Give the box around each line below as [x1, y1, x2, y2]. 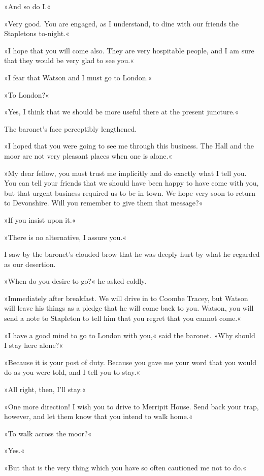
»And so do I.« [4, 1, 51, 11]
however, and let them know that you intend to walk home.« [4, 411, 193, 422]
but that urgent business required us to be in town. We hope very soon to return [4, 187, 255, 198]
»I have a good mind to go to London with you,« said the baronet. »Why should [4, 330, 255, 340]
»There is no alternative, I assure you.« [4, 231, 127, 242]
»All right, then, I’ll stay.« [4, 384, 86, 395]
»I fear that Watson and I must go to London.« [4, 72, 152, 82]
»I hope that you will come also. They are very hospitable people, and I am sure [4, 45, 254, 55]
